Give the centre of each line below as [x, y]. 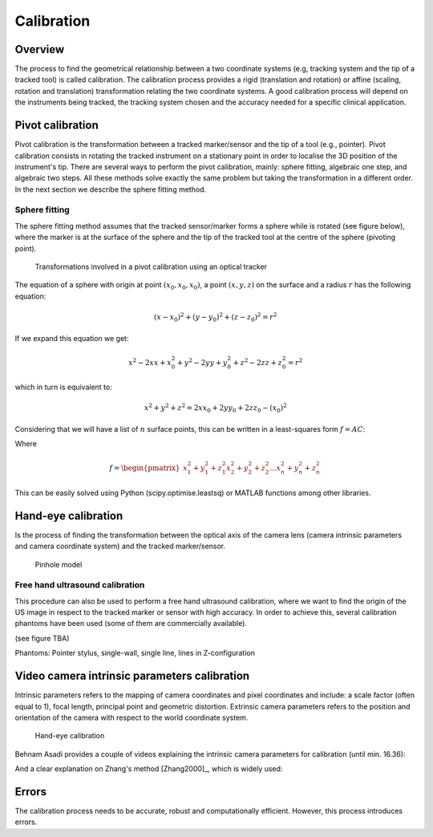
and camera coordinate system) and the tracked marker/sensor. [120, 546]
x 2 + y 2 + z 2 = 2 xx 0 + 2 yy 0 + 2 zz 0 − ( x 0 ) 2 [216, 408]
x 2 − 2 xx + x [150, 362]
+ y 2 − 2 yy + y [202, 362]
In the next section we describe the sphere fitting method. [111, 189]
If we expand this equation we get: [72, 338]
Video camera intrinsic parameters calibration [132, 676]
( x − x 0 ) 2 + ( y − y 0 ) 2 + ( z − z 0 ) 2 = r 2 [215, 317]
